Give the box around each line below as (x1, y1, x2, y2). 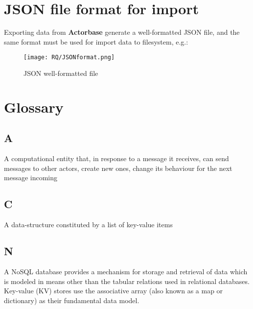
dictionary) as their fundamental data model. (4, 295, 139, 305)
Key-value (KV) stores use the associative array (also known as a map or (4, 285, 223, 296)
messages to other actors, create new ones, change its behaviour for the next (4, 163, 232, 173)
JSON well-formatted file (23, 68, 98, 78)
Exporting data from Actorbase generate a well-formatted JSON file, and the (4, 27, 240, 37)
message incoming (4, 172, 58, 183)
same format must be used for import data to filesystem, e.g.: (4, 36, 188, 47)
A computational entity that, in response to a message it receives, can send (4, 153, 229, 164)
